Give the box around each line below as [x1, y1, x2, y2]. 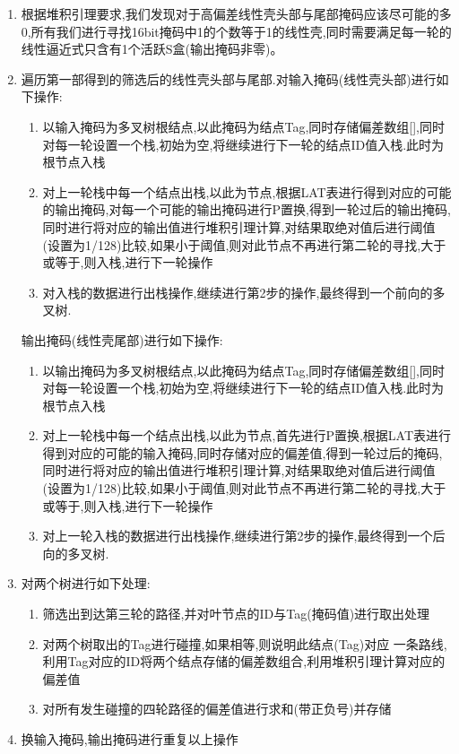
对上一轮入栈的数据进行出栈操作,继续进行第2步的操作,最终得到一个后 [42, 526, 446, 545]
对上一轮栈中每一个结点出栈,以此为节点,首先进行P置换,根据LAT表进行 [42, 426, 451, 445]
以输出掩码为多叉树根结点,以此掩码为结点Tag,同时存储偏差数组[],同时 [42, 360, 445, 379]
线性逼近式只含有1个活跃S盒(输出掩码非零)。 [21, 39, 283, 58]
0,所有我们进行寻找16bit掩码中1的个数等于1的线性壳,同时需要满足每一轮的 [21, 22, 452, 40]
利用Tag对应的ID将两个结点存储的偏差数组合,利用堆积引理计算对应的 [42, 652, 446, 671]
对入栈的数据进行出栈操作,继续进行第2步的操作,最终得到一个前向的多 [42, 282, 446, 301]
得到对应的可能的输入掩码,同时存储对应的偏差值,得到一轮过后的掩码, [42, 443, 443, 462]
